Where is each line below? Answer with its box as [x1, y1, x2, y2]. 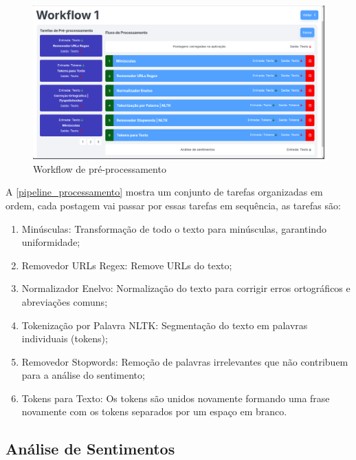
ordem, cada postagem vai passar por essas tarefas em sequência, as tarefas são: [5, 198, 341, 212]
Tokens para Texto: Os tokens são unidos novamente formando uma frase [21, 390, 330, 405]
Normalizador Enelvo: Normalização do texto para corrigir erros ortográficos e [21, 281, 351, 295]
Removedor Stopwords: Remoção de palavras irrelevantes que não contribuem [21, 354, 348, 368]
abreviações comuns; [21, 294, 108, 309]
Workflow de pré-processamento [33, 161, 166, 176]
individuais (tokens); [21, 331, 108, 346]
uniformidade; [21, 235, 80, 249]
